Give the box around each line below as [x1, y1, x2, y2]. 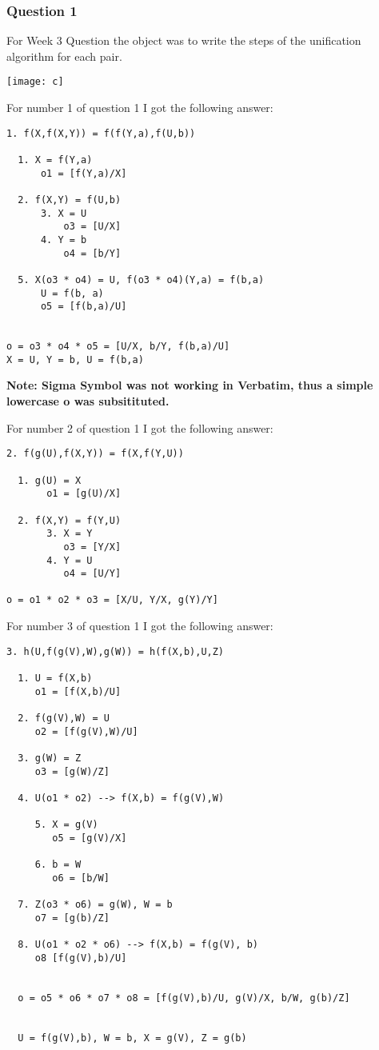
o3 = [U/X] [63, 221, 122, 233]
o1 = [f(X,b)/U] [34, 685, 122, 697]
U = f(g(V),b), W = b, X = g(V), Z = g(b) [18, 1032, 247, 1044]
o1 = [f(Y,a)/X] [40, 167, 127, 179]
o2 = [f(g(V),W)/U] [34, 725, 138, 737]
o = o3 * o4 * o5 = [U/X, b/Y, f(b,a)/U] [6, 341, 230, 353]
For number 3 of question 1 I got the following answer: [6, 617, 273, 634]
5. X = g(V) [34, 819, 98, 831]
